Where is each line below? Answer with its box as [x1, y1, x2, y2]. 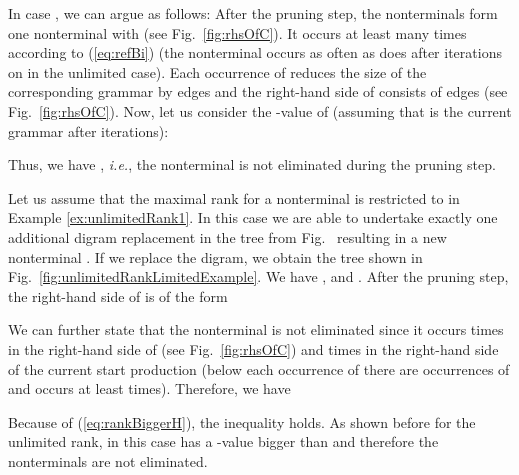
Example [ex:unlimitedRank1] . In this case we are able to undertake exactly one [8, 207, 498, 228]
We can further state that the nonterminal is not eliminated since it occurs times [8, 319, 504, 340]
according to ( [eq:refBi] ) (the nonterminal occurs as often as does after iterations [8, 42, 502, 63]
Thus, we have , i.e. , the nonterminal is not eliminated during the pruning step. [8, 154, 496, 175]
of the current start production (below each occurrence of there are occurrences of [8, 358, 510, 379]
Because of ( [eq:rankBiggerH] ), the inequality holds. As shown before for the [8, 411, 476, 432]
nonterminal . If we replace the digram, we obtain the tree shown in [8, 246, 423, 267]
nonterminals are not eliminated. [8, 450, 208, 471]
